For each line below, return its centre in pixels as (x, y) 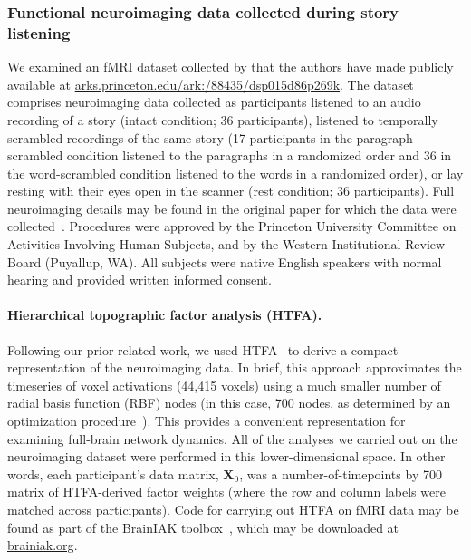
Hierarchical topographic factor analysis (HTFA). (165, 315)
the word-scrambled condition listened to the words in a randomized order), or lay (235, 173)
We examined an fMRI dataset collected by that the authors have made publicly (231, 67)
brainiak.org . (43, 545)
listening (39, 32)
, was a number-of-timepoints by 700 (341, 473)
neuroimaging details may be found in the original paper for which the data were (232, 208)
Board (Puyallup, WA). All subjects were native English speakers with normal (225, 261)
